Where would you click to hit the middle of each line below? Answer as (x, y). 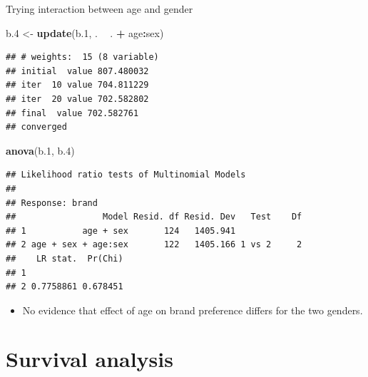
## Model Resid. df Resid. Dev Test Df (154, 217)
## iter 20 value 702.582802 (77, 99)
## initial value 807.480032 (77, 71)
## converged (36, 127)
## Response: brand (52, 203)
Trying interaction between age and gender (99, 9)
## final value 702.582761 (72, 113)
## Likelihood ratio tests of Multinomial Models (126, 175)
